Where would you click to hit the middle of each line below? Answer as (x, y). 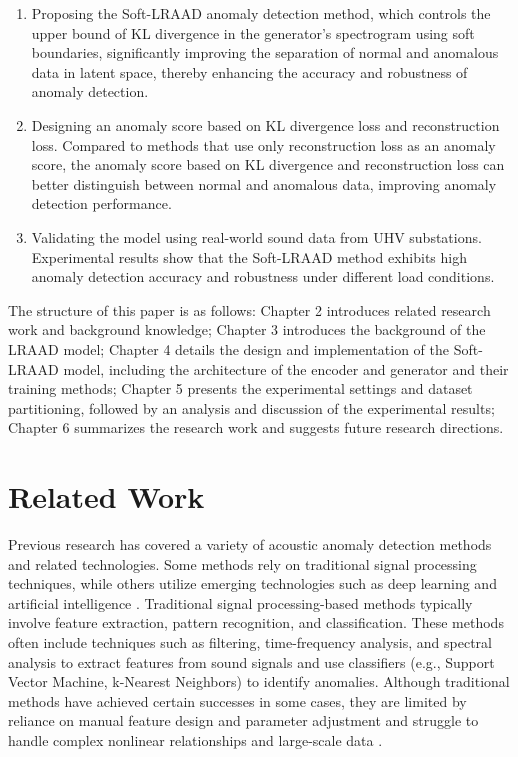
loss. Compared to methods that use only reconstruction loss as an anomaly (263, 144)
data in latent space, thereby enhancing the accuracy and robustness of (249, 71)
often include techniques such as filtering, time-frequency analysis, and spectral (250, 641)
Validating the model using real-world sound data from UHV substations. (256, 236)
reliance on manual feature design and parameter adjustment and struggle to (243, 720)
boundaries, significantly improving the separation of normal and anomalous (265, 52)
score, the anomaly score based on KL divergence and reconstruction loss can (268, 164)
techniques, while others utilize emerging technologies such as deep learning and (252, 583)
